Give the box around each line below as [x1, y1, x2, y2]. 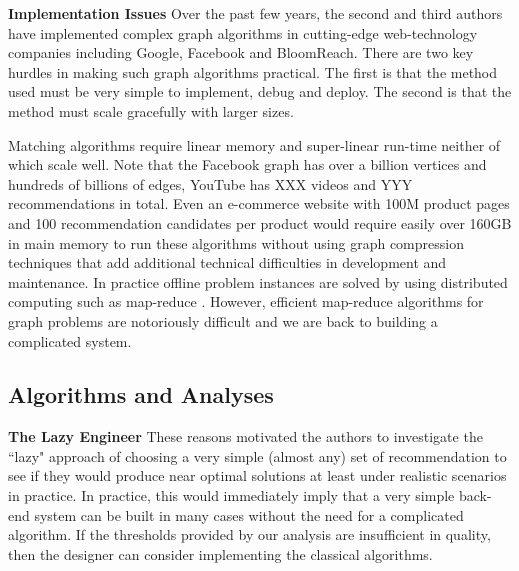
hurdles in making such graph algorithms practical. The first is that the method [8, 61, 498, 82]
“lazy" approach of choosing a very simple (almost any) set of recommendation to [8, 445, 507, 466]
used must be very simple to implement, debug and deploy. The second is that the [8, 81, 512, 102]
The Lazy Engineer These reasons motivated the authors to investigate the [8, 426, 483, 447]
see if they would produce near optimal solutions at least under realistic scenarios [8, 465, 507, 486]
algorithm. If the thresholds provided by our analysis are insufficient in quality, [8, 524, 491, 545]
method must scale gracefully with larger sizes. [8, 100, 294, 121]
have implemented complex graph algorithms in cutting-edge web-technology [8, 22, 478, 43]
